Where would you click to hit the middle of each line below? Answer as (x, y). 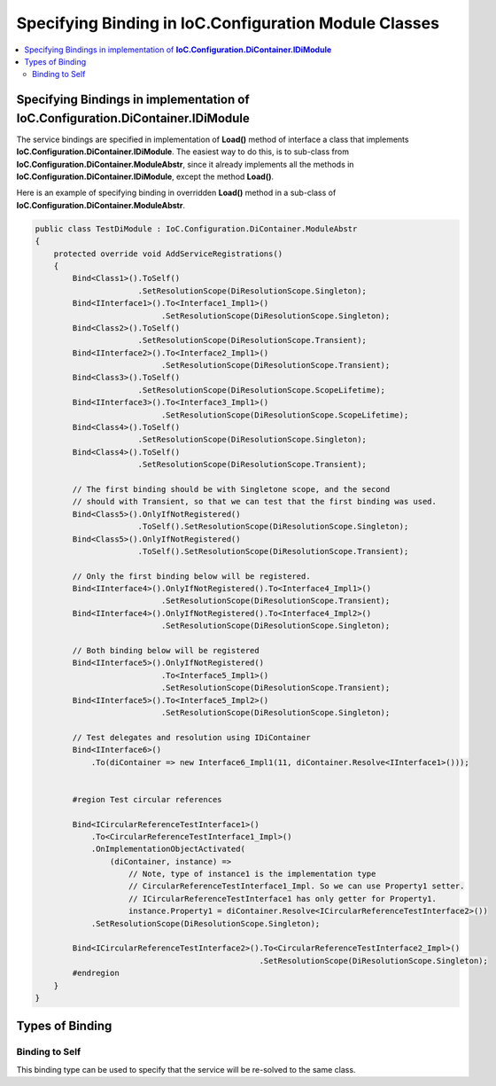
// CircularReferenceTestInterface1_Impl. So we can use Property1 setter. (297, 886)
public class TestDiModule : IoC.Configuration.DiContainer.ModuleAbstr (196, 229)
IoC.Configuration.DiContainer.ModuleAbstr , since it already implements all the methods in (185, 164)
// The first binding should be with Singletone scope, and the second (231, 489)
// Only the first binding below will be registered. (191, 576)
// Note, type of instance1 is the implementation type (252, 874)
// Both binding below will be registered (166, 651)
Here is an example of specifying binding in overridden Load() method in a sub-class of (176, 193)
